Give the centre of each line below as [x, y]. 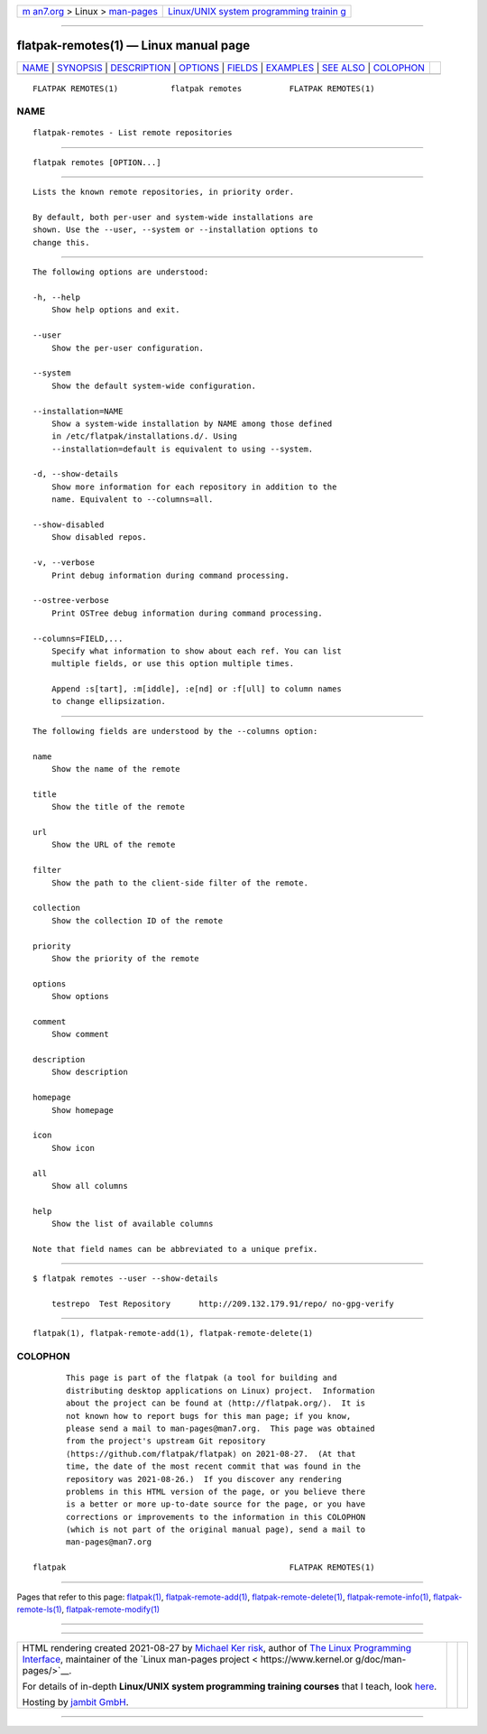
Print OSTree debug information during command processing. [187, 613]
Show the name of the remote [115, 769]
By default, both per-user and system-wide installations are [173, 218]
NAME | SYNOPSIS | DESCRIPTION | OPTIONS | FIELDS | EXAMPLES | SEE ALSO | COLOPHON [224, 68]
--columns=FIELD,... [78, 638]
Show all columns [89, 1186]
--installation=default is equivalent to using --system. [182, 449]
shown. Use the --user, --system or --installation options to [175, 230]
